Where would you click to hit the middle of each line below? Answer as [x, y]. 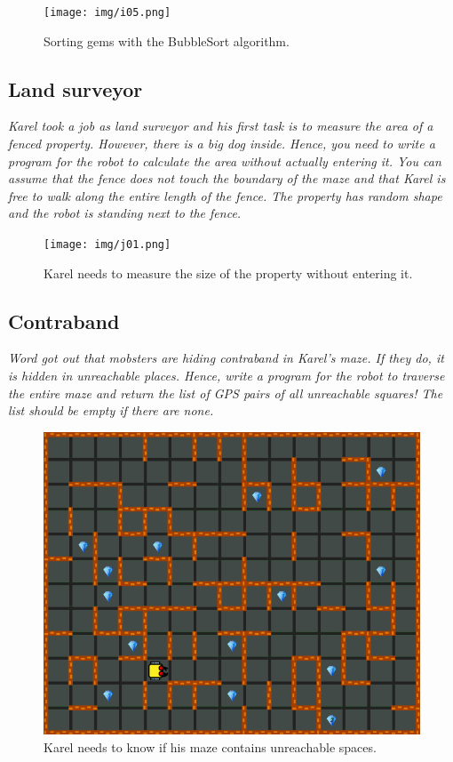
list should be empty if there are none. [111, 410]
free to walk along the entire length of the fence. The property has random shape [225, 195]
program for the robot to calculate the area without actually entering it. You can [225, 160]
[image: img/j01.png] [107, 245]
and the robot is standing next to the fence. [125, 213]
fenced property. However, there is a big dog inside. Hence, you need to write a [222, 144]
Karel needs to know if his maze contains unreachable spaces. [210, 746]
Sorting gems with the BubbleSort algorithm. [167, 40]
